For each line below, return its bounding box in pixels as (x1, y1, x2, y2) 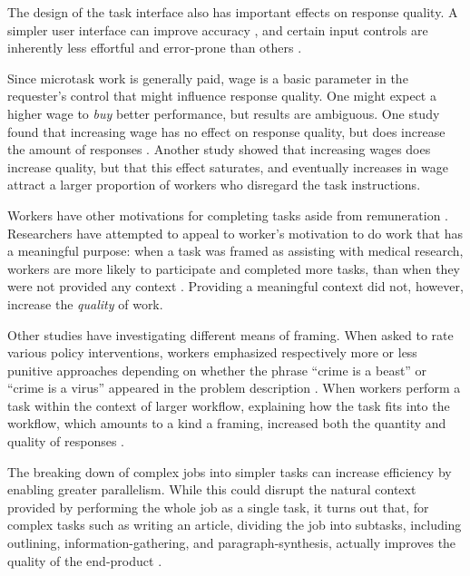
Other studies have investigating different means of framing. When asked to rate (7, 325, 454, 344)
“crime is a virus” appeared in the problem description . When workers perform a (7, 378, 461, 397)
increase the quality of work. (7, 294, 163, 313)
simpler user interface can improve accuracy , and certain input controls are (7, 20, 428, 39)
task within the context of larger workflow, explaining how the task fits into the (7, 395, 450, 415)
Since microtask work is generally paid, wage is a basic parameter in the (7, 68, 408, 87)
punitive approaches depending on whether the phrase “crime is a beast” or (7, 360, 427, 379)
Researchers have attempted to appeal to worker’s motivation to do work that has (7, 223, 463, 242)
